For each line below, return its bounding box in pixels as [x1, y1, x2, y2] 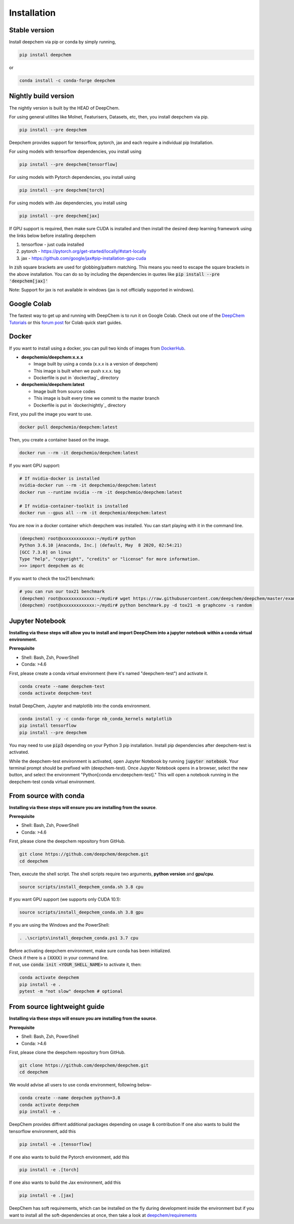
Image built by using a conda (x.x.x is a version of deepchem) [33, 361, 158, 367]
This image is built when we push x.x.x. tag [33, 368, 121, 374]
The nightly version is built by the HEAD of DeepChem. [9, 105, 120, 111]
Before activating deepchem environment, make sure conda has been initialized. [9, 948, 171, 954]
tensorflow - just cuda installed [21, 241, 84, 247]
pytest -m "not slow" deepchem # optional [19, 988, 123, 994]
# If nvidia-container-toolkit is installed [19, 503, 128, 509]
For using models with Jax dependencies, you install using [9, 200, 127, 206]
